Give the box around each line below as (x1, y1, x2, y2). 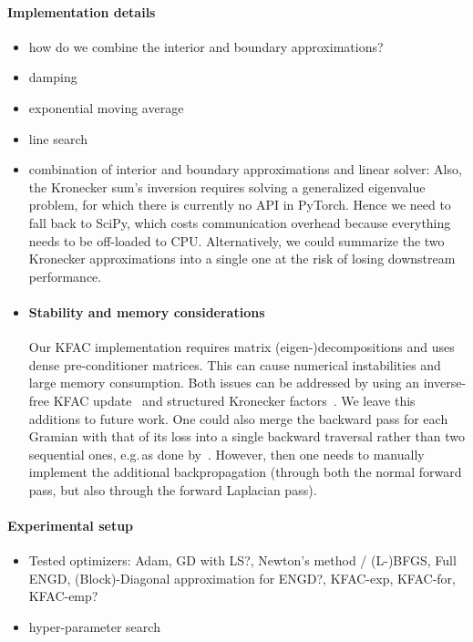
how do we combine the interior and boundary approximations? (28, 36, 384, 56)
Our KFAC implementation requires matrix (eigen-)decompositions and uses (28, 337, 455, 357)
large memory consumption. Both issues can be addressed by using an (28, 373, 420, 392)
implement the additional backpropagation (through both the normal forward (28, 462, 462, 481)
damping (28, 67, 77, 87)
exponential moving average (28, 98, 184, 117)
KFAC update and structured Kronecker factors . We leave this (53, 390, 416, 409)
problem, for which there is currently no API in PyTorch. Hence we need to (28, 195, 451, 214)
